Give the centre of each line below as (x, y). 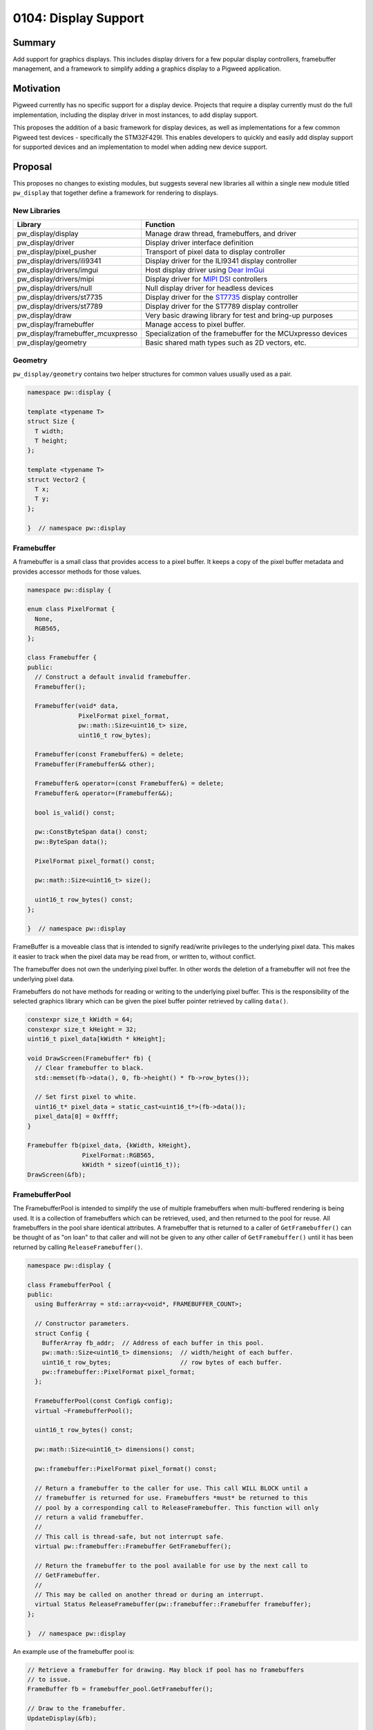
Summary (34, 43)
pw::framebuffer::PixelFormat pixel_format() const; (126, 1469)
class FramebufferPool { (69, 1285)
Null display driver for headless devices (210, 289)
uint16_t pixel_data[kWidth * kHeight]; (96, 1039)
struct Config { (62, 1333)
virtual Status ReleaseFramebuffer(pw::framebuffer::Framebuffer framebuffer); (173, 1604)
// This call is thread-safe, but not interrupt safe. (130, 1537)
